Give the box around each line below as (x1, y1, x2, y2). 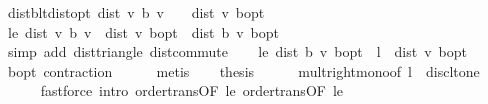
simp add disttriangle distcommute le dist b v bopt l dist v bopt (7, 41, 467, 62)
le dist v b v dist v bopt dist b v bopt (7, 21, 279, 42)
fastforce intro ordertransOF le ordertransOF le (40, 80, 344, 101)
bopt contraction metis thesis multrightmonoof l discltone (7, 60, 480, 81)
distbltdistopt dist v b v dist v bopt (7, 2, 265, 22)
